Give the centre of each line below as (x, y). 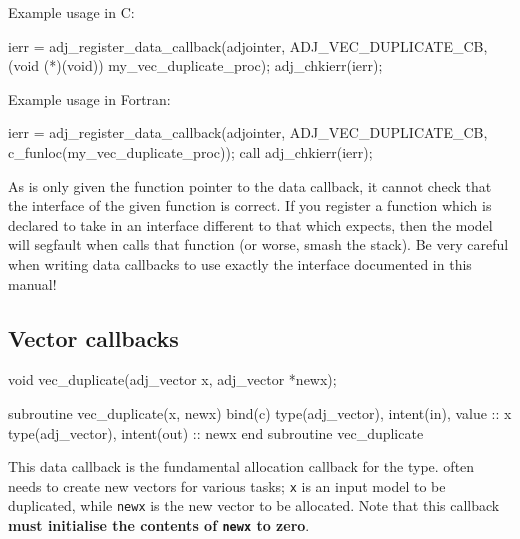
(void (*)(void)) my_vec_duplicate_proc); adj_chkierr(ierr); (195, 65)
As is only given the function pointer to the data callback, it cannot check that (250, 185)
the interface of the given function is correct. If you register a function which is (250, 205)
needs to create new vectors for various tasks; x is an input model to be (227, 485)
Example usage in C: (71, 12)
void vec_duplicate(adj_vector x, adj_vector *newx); (172, 379)
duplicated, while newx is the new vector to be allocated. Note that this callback (254, 505)
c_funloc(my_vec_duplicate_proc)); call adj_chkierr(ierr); (190, 151)
